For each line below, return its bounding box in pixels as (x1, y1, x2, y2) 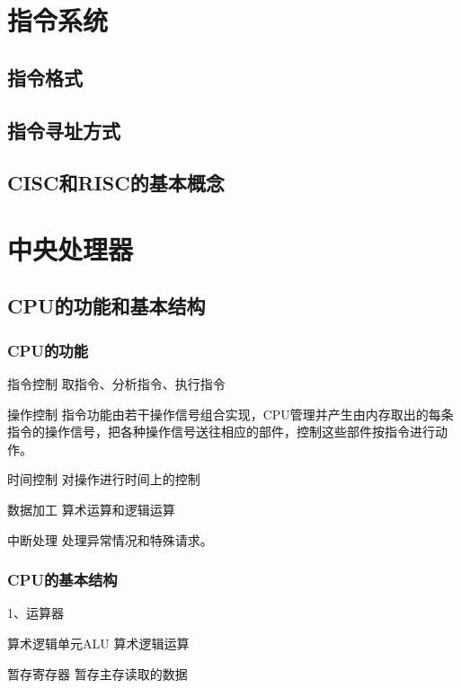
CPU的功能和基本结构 (7, 292, 206, 320)
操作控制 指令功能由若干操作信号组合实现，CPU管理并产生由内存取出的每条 (7, 404, 454, 423)
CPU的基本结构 (7, 569, 118, 591)
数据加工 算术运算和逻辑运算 (7, 500, 175, 519)
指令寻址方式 (7, 116, 120, 144)
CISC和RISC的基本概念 (7, 169, 225, 197)
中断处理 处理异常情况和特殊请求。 (7, 530, 213, 549)
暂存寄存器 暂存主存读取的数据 (7, 664, 188, 683)
